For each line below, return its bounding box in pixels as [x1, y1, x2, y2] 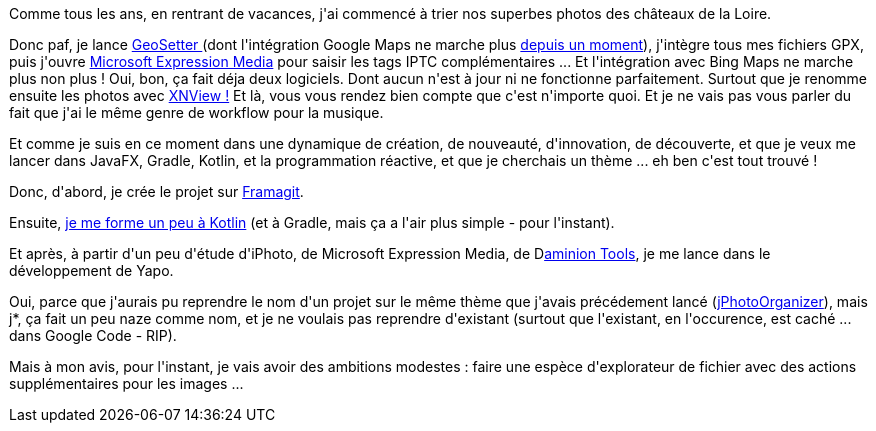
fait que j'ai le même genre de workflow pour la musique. [9, 104, 384, 121]
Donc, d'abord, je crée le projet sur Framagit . [9, 183, 304, 200]
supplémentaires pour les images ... [9, 375, 244, 392]
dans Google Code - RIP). [9, 327, 177, 344]
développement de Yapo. [9, 262, 174, 279]
